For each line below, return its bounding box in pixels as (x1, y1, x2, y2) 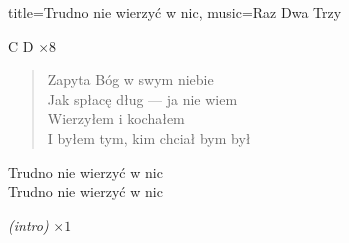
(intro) (8, 214, 49, 235)
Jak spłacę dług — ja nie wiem (47, 88, 238, 109)
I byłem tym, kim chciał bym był (47, 127, 251, 148)
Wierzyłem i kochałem (47, 108, 185, 129)
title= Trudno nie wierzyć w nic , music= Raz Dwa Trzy (8, 2, 342, 22)
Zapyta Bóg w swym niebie (47, 69, 214, 90)
